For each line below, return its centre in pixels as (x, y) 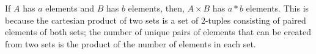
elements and (70, 8)
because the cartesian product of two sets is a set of (102, 20)
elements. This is (277, 8)
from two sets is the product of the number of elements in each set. (130, 43)
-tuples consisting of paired (255, 20)
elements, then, (156, 8)
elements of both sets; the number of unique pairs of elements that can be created (158, 32)
